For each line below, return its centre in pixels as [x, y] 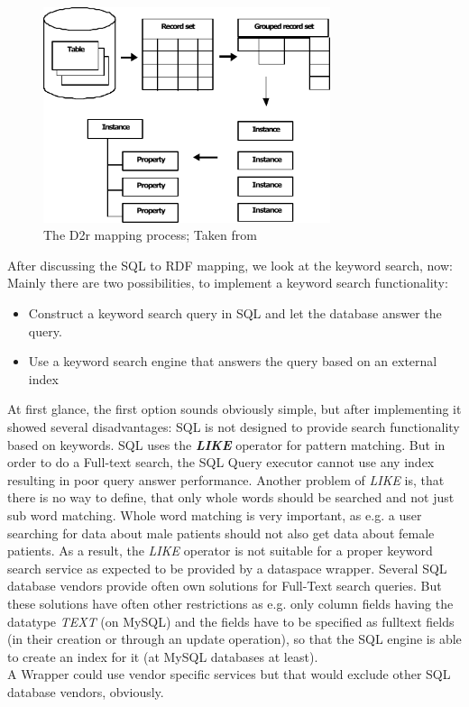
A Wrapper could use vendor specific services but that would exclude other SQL [229, 674]
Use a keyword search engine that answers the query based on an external [233, 361]
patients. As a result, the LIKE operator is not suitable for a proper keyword [220, 551]
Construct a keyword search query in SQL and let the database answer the [235, 313]
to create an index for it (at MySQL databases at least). [163, 656]
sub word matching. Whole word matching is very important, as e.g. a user [215, 514]
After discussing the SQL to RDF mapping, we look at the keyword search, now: [230, 265]
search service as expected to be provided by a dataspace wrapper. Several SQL [227, 568]
